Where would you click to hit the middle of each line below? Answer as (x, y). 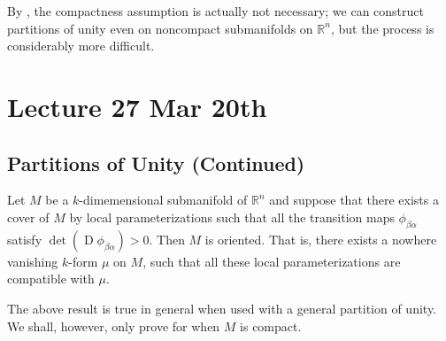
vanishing (33, 261)
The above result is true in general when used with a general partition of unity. (222, 308)
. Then (167, 239)
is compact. (271, 325)
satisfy (25, 239)
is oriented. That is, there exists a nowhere (321, 239)
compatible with (51, 279)
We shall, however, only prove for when (114, 325)
